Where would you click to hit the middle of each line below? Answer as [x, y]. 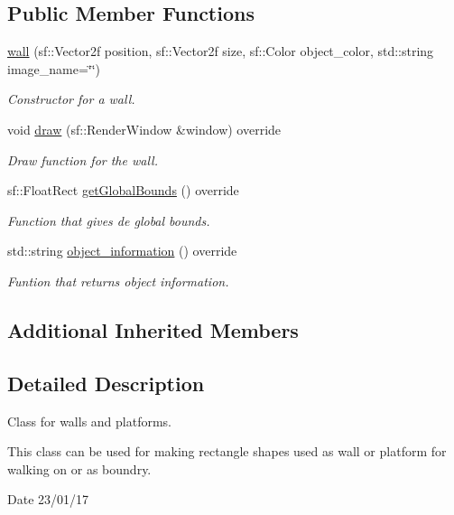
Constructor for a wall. [71, 99]
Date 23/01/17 [48, 499]
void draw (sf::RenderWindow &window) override [144, 129]
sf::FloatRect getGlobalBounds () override [123, 190]
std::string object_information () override [122, 251]
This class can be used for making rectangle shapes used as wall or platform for [227, 451]
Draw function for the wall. [83, 159]
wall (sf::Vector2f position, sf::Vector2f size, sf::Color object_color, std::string [221, 51]
